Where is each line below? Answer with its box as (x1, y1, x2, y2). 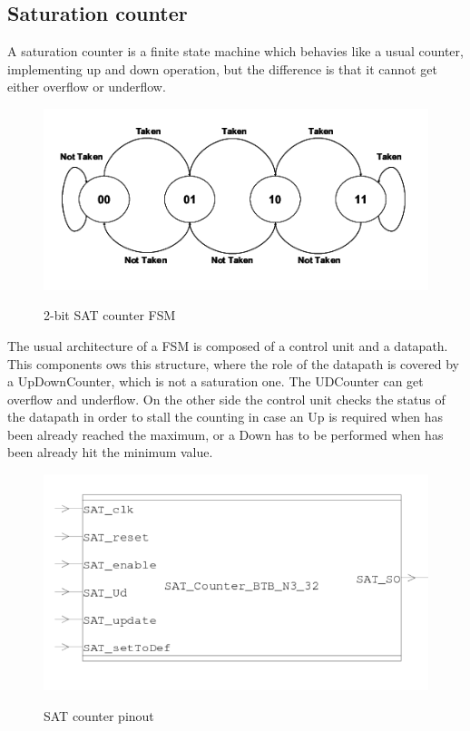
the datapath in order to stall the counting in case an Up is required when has (7, 407, 443, 426)
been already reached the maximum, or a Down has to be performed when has (7, 424, 444, 443)
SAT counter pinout (44, 706, 154, 725)
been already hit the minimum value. (7, 443, 213, 462)
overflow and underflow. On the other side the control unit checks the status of (7, 389, 446, 408)
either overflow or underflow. (7, 77, 166, 96)
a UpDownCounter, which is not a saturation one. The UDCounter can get (7, 372, 424, 391)
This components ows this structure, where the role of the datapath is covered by (7, 354, 460, 373)
